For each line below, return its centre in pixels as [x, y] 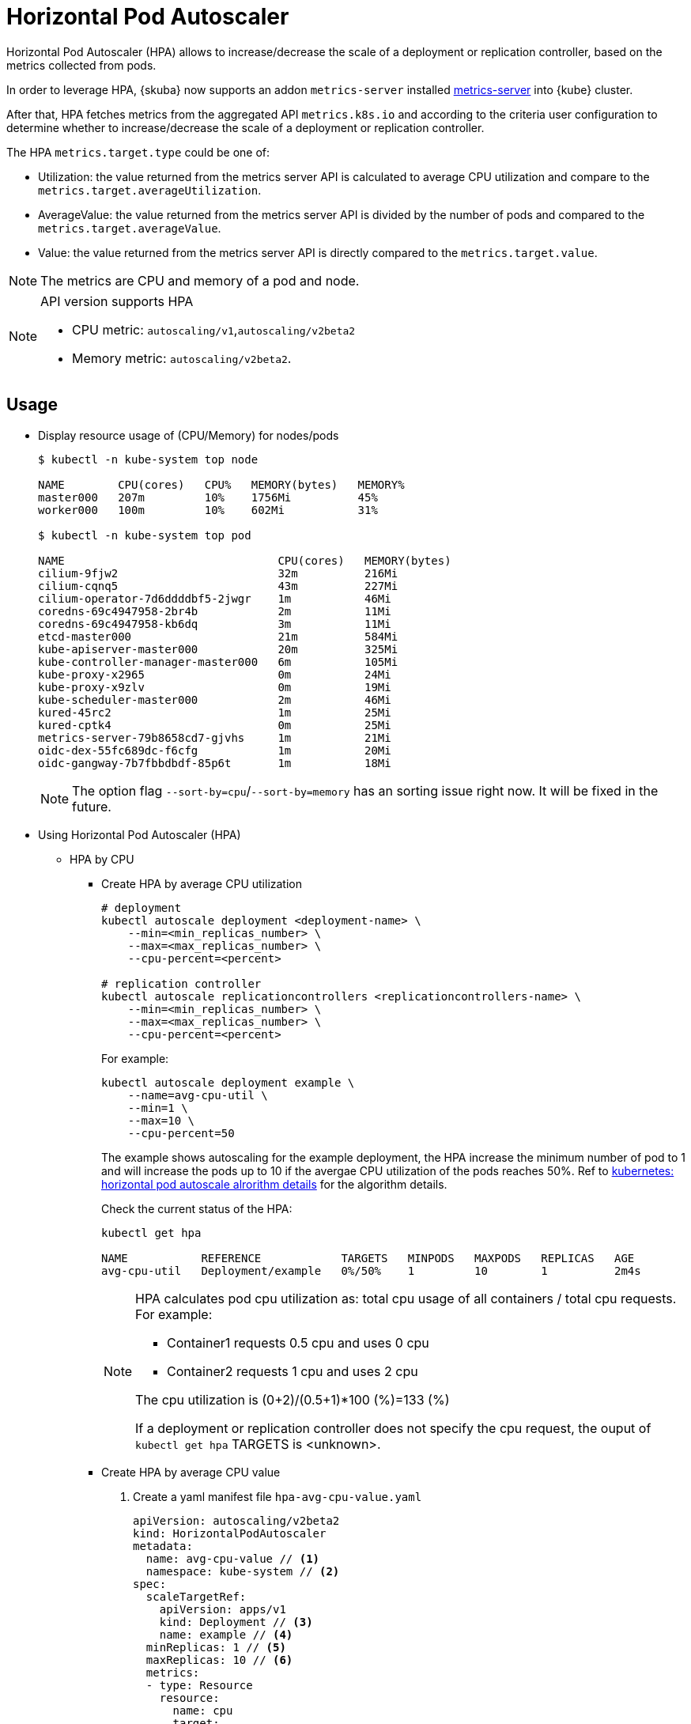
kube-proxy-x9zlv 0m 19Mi [215, 687]
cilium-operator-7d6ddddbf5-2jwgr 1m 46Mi [215, 598]
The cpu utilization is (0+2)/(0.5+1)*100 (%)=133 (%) [293, 1399]
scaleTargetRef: [196, 1596]
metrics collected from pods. [81, 65]
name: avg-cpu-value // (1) [233, 1558]
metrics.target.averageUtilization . [150, 190]
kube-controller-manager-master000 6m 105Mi [218, 662]
